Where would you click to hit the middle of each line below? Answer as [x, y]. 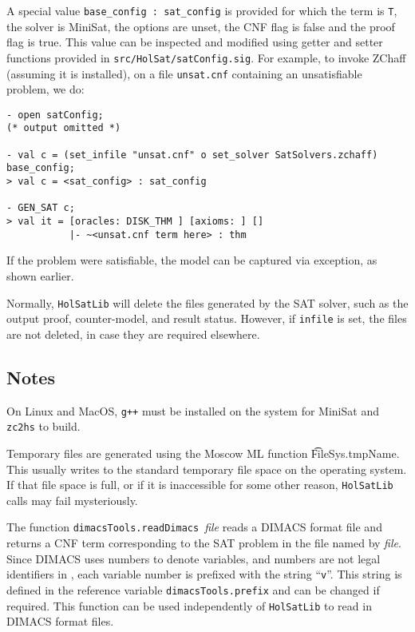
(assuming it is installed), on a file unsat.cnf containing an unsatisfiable [184, 73]
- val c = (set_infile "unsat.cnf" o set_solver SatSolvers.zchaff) [192, 155]
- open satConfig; [55, 115]
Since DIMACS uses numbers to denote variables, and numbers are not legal [194, 558]
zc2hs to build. [43, 426]
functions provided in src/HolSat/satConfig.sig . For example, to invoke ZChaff [206, 57]
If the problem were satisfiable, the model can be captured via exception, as [192, 260]
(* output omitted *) [64, 128]
